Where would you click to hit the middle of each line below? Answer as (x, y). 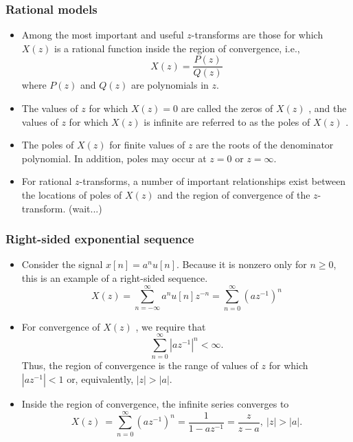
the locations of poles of (72, 195)
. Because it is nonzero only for (242, 264)
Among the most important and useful (103, 35)
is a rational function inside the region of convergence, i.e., (177, 48)
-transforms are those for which (257, 35)
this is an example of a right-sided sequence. (115, 278)
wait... (86, 208)
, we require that (171, 326)
